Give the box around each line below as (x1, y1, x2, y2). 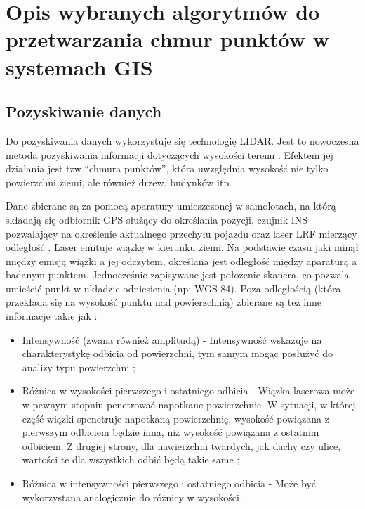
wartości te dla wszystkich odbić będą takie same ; (22, 452, 240, 467)
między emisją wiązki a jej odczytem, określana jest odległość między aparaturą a (6, 253, 357, 268)
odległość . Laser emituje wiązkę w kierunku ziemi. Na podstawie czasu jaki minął (6, 240, 359, 254)
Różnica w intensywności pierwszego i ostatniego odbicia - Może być (22, 476, 316, 491)
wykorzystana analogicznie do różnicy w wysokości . (22, 489, 246, 504)
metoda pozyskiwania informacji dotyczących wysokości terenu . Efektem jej (6, 147, 333, 162)
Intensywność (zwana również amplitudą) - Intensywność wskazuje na (22, 332, 322, 347)
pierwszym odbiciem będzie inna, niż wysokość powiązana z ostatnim (22, 425, 319, 439)
